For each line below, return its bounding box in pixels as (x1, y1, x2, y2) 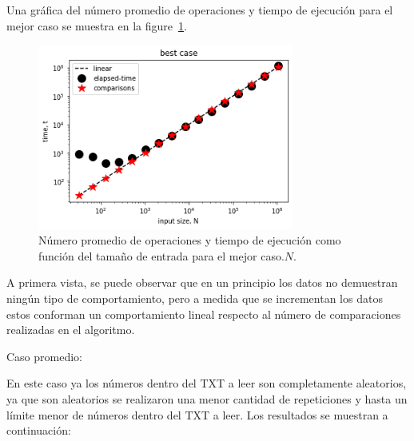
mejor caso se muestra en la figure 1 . (6, 17, 187, 34)
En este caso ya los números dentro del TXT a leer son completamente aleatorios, (6, 375, 407, 391)
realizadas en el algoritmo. (6, 321, 135, 338)
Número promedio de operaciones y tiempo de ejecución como (38, 232, 341, 248)
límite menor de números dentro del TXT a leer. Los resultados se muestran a (6, 406, 388, 423)
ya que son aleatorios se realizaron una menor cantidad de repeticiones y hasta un (6, 391, 408, 407)
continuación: (6, 422, 71, 439)
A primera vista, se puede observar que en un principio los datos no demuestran (6, 274, 398, 291)
